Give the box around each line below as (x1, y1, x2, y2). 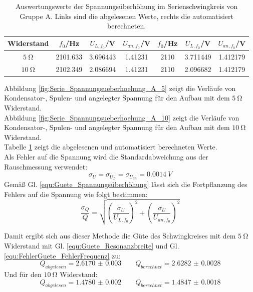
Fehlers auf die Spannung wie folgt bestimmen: (4, 188, 148, 199)
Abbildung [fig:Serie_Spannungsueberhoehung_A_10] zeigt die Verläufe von (4, 112, 239, 122)
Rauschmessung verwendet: (4, 161, 88, 171)
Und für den (4, 268, 42, 279)
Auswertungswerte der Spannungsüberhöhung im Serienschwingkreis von (16, 1, 238, 11)
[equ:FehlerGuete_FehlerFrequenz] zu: (4, 250, 121, 260)
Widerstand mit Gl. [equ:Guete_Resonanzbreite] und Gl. (4, 240, 179, 250)
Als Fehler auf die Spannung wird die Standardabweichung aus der (4, 151, 208, 161)
